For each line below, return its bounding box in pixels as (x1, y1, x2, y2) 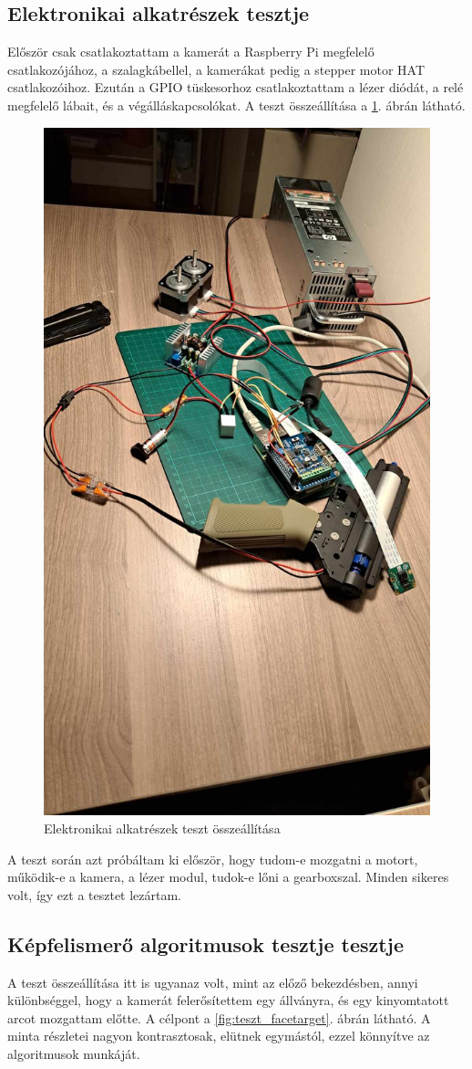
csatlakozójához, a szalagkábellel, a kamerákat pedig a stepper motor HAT (7, 59, 426, 79)
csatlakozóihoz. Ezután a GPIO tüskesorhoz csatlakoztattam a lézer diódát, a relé (7, 78, 464, 97)
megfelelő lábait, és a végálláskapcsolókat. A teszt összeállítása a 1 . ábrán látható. (7, 95, 466, 114)
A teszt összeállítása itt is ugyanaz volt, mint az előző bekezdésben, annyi (7, 972, 418, 991)
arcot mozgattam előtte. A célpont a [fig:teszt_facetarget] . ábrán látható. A (7, 1008, 431, 1027)
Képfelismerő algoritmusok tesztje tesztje (7, 929, 405, 958)
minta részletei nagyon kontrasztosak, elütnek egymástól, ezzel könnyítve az (7, 1026, 430, 1045)
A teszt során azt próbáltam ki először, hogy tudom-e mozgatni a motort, (7, 849, 418, 868)
